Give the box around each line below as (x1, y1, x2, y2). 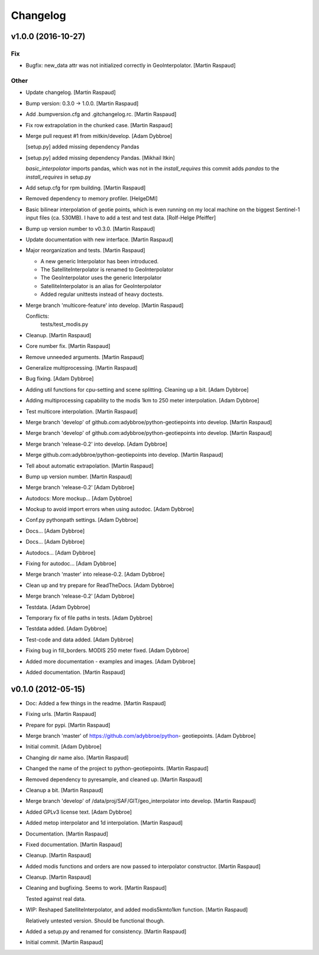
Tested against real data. (25, 895, 86, 902)
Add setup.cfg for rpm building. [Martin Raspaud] (25, 184, 146, 191)
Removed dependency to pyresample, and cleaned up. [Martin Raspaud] (25, 776, 203, 783)
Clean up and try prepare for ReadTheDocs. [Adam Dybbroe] (25, 582, 174, 589)
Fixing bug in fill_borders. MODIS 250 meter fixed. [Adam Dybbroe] (25, 647, 189, 654)
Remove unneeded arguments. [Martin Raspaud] (25, 353, 144, 360)
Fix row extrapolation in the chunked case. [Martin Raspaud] (25, 121, 173, 128)
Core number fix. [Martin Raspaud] (25, 343, 110, 350)
